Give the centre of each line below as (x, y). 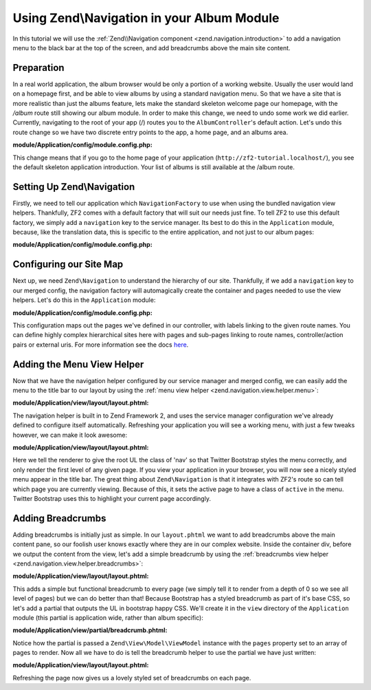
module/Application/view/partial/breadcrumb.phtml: (90, 630)
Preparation (38, 68)
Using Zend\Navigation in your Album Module (146, 18)
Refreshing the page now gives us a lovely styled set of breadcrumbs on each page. (132, 678)
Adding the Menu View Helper (78, 364)
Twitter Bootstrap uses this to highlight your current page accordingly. (112, 498)
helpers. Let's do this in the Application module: (84, 300)
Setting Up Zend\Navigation (74, 187)
